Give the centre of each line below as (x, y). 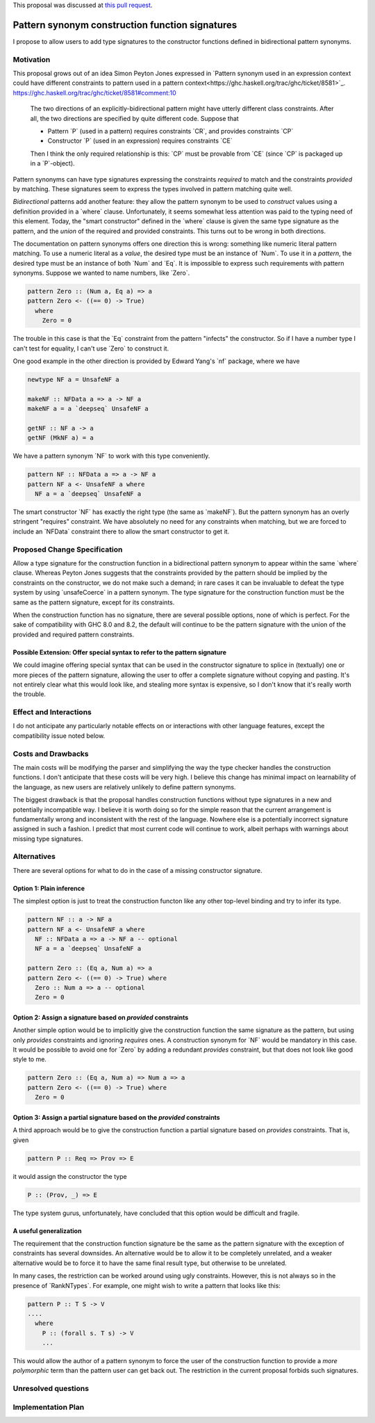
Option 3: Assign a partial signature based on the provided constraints (116, 1117)
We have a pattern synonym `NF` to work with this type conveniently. (111, 456)
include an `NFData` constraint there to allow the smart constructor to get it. (121, 531)
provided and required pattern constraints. (74, 634)
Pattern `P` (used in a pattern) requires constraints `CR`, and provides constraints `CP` (170, 131)
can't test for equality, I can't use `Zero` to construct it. (91, 348)
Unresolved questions (51, 1389)
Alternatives (34, 857)
